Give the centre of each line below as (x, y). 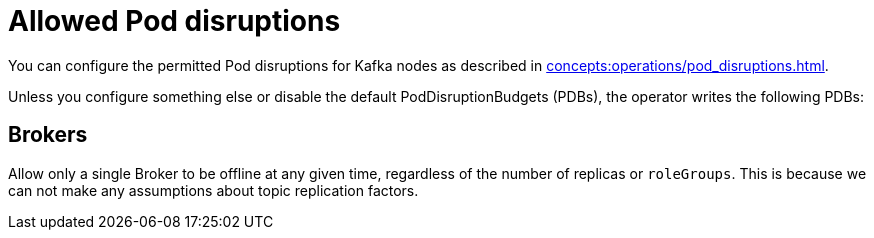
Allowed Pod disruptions (174, 21)
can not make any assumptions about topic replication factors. (213, 190)
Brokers (48, 135)
